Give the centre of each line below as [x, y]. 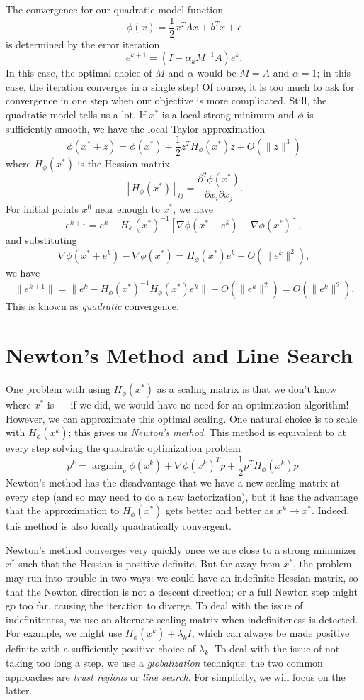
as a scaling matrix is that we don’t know [247, 389]
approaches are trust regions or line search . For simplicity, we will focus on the [176, 676]
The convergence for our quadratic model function [115, 9]
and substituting [41, 239]
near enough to [127, 208]
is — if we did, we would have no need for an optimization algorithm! [198, 405]
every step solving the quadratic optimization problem [124, 448]
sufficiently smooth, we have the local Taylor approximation [136, 128]
